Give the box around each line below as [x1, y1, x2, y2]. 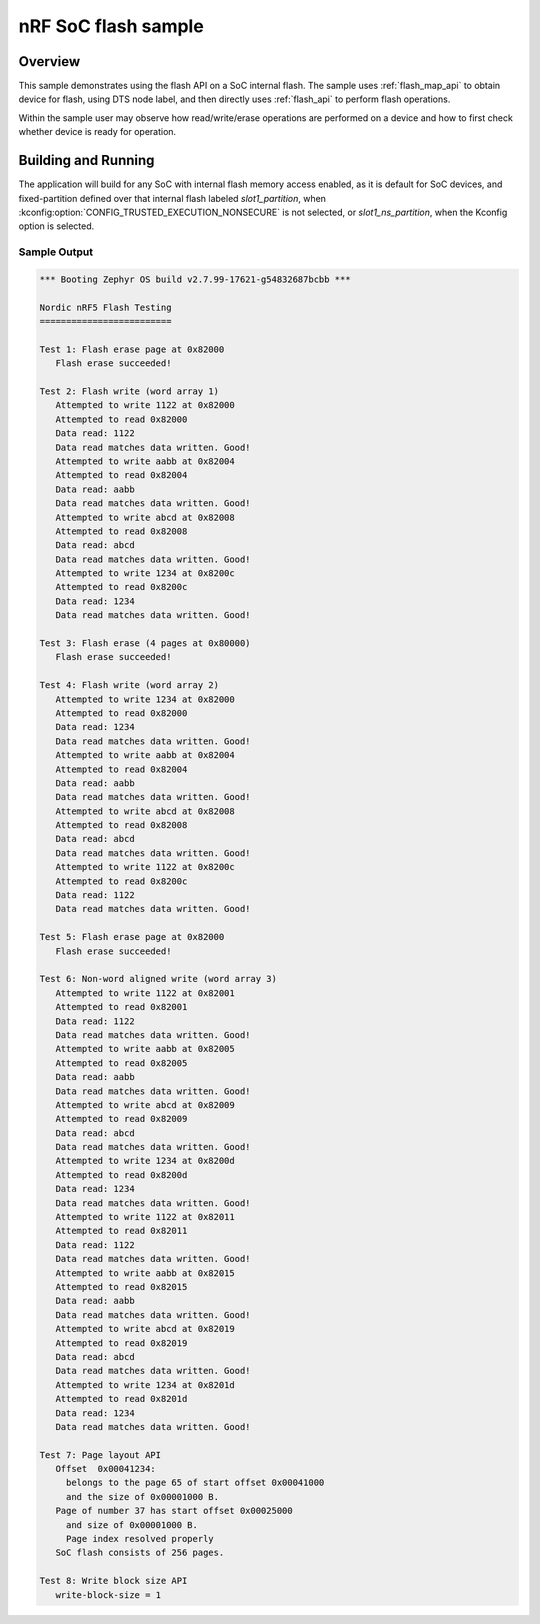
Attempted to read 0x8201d [55, 1393, 188, 1405]
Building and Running [18, 152, 155, 169]
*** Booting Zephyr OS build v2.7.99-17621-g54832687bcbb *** [39, 273, 351, 285]
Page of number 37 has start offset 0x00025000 [55, 1505, 294, 1517]
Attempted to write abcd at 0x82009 [55, 1099, 235, 1110]
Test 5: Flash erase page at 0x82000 [39, 931, 225, 943]
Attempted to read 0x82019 [55, 1337, 188, 1349]
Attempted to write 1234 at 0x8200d [55, 1155, 235, 1167]
